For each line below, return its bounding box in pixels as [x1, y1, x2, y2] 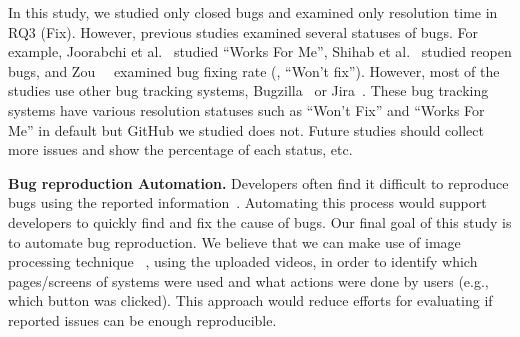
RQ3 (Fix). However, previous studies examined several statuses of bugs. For [8, 21, 478, 42]
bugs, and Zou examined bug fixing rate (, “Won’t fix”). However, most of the [8, 60, 500, 81]
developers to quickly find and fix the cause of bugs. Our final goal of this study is [8, 211, 512, 232]
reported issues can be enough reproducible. [8, 309, 277, 330]
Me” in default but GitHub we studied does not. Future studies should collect [8, 119, 484, 140]
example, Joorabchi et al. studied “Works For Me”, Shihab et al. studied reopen [8, 41, 512, 62]
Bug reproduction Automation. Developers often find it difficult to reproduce [8, 172, 509, 193]
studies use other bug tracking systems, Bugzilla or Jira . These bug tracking [8, 80, 489, 101]
